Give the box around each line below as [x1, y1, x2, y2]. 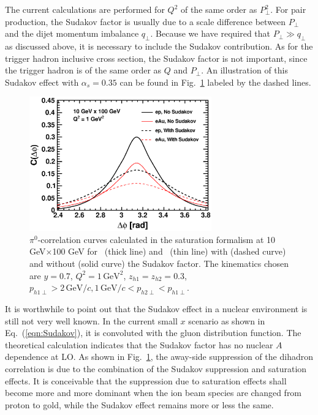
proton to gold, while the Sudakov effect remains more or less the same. [5, 398, 274, 411]
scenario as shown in [188, 314, 265, 327]
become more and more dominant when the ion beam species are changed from [5, 386, 302, 399]
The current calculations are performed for [5, 3, 165, 15]
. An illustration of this [201, 64, 288, 77]
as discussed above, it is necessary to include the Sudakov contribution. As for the [5, 39, 313, 52]
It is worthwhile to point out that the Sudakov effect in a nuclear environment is [5, 302, 308, 315]
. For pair [270, 3, 306, 15]
